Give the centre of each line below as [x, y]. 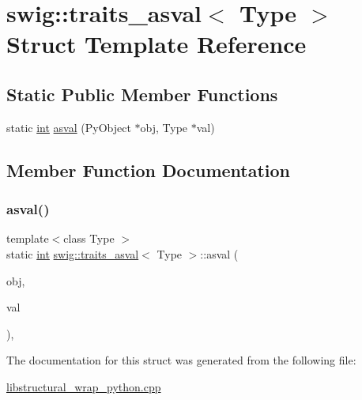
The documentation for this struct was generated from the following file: [181, 360]
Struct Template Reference [156, 44]
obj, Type [164, 127]
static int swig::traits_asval [73, 253]
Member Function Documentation [149, 170]
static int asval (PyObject [69, 127]
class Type [89, 238]
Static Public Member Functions [142, 94]
